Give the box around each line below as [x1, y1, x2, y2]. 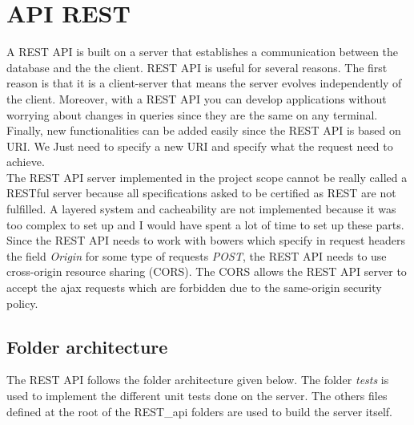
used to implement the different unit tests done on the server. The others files [6, 387, 388, 404]
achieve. [6, 153, 45, 170]
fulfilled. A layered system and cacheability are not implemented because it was [6, 200, 396, 217]
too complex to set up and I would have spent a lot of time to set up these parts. [6, 216, 404, 233]
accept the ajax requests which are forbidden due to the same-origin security [6, 279, 382, 296]
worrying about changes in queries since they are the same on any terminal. [6, 106, 378, 123]
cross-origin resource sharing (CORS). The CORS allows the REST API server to [6, 263, 407, 280]
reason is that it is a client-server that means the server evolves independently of [6, 75, 402, 91]
